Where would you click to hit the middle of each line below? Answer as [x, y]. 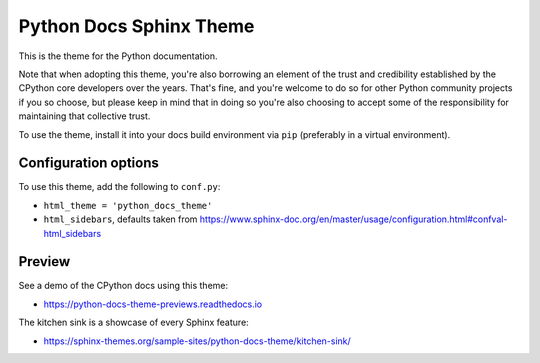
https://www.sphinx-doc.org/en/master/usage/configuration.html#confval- [353, 219]
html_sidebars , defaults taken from [120, 219]
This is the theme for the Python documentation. [118, 56]
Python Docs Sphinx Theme [136, 26]
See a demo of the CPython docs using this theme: [123, 286]
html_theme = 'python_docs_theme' [128, 205]
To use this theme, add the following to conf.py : [119, 187]
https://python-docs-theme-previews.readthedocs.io [153, 304]
